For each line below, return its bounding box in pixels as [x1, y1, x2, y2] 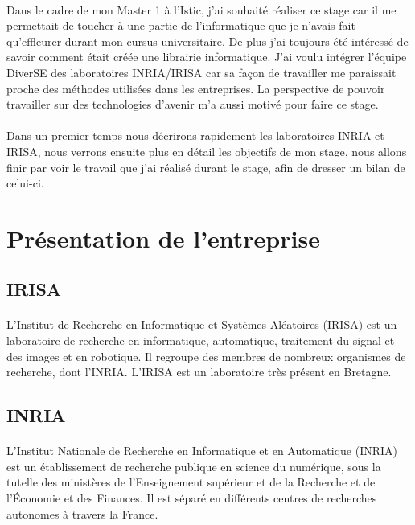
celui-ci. [6, 174, 44, 191]
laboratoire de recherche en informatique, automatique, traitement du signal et [6, 332, 395, 349]
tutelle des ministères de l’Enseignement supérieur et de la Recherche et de [6, 474, 376, 490]
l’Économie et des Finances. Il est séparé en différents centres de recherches [6, 490, 377, 506]
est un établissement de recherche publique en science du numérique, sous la [6, 457, 381, 474]
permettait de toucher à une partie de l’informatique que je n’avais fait [6, 17, 355, 34]
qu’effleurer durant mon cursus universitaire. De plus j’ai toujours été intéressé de [6, 32, 409, 49]
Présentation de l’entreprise [6, 221, 320, 254]
